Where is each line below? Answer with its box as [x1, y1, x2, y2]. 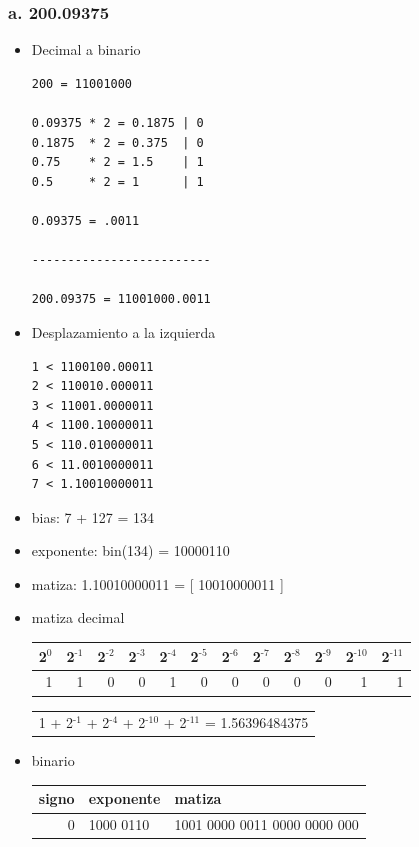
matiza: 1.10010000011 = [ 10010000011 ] [31, 573, 284, 594]
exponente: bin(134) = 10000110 [31, 540, 230, 561]
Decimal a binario [31, 39, 141, 60]
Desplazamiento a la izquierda [31, 321, 216, 342]
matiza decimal [31, 607, 125, 628]
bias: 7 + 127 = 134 [31, 506, 154, 527]
